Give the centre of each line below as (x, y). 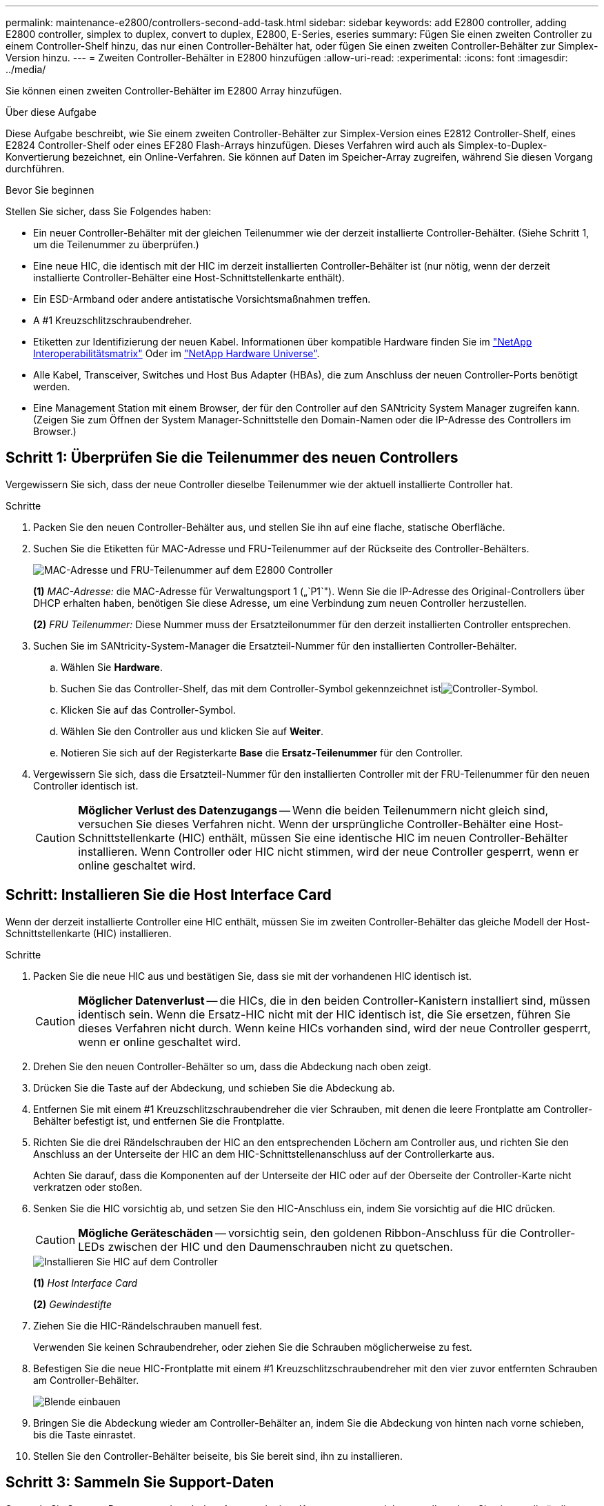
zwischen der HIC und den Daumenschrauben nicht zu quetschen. (280, 1246)
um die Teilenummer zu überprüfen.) (116, 244)
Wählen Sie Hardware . (112, 667)
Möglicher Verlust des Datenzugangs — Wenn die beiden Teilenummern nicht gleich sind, (313, 810)
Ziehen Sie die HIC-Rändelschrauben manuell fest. (148, 1325)
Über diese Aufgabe (51, 112)
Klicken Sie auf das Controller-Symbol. (148, 710)
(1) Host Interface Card (85, 1283)
